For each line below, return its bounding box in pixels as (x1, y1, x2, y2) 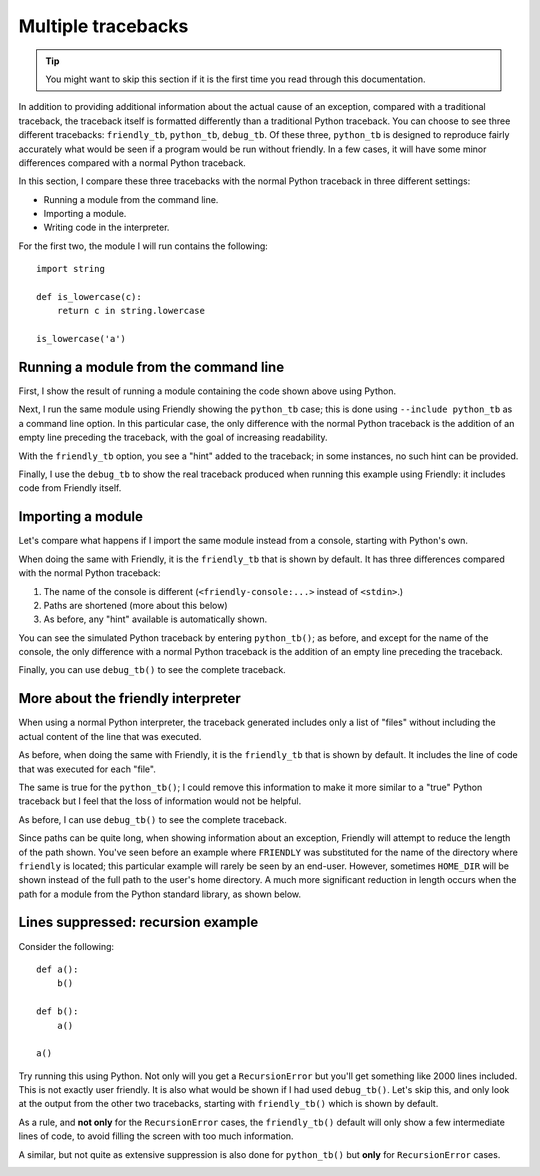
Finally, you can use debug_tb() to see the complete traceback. (18, 664, 287, 676)
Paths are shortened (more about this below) (43, 599, 229, 611)
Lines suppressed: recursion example (18, 914, 259, 931)
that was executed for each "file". (18, 763, 157, 775)
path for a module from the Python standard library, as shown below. (18, 888, 302, 900)
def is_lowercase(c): (36, 291, 142, 303)
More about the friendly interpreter (18, 690, 242, 707)
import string (36, 263, 105, 275)
